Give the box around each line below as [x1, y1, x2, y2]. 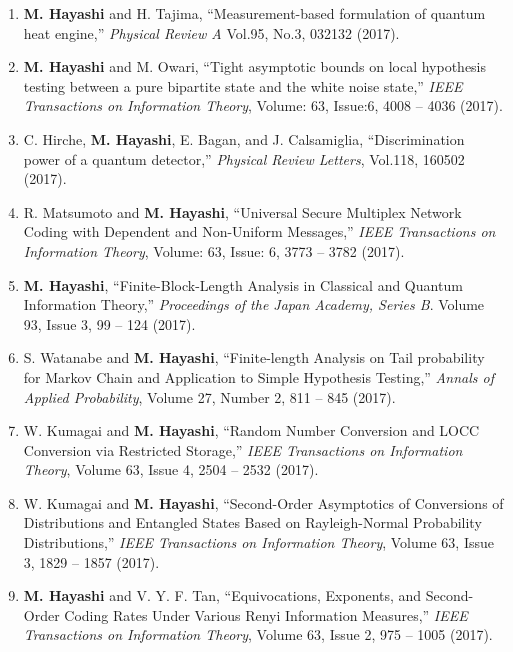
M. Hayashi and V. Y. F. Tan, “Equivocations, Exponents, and [23, 585, 422, 606]
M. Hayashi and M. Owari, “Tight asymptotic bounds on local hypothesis [23, 56, 487, 77]
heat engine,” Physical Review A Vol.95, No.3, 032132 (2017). [23, 22, 400, 43]
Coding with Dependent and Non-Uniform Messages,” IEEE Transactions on [23, 221, 496, 242]
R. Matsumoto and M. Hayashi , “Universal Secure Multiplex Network [23, 201, 462, 222]
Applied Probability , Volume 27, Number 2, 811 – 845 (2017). [23, 386, 396, 407]
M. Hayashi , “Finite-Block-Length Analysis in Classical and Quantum [23, 274, 463, 295]
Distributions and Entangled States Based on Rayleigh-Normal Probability [23, 512, 482, 533]
